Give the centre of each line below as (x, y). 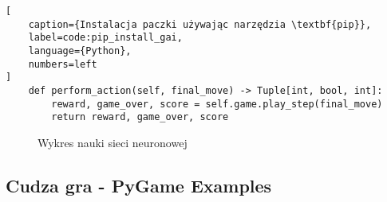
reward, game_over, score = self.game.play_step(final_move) (217, 104)
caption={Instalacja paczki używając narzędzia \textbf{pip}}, (200, 24)
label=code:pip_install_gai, (105, 38)
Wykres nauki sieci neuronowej (113, 142)
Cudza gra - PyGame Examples (139, 185)
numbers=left (63, 64)
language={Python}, (80, 50)
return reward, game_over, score (140, 117)
